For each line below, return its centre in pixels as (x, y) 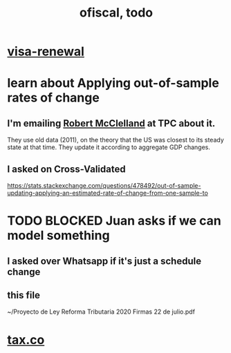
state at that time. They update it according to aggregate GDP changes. (109, 147)
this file (24, 295)
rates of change (54, 98)
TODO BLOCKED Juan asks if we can (114, 221)
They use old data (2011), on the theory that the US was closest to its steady (116, 140)
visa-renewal (46, 51)
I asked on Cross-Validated (66, 169)
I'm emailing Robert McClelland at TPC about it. (111, 123)
